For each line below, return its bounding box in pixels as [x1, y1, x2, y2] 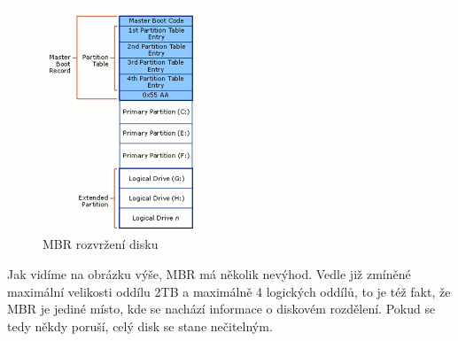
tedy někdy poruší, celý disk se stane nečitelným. [7, 316, 273, 335]
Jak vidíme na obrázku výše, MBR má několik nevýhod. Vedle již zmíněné [7, 265, 411, 283]
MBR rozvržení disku [43, 235, 159, 253]
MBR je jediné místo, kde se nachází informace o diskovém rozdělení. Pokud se [7, 299, 436, 318]
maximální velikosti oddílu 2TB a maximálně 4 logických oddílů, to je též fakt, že [7, 282, 451, 300]
